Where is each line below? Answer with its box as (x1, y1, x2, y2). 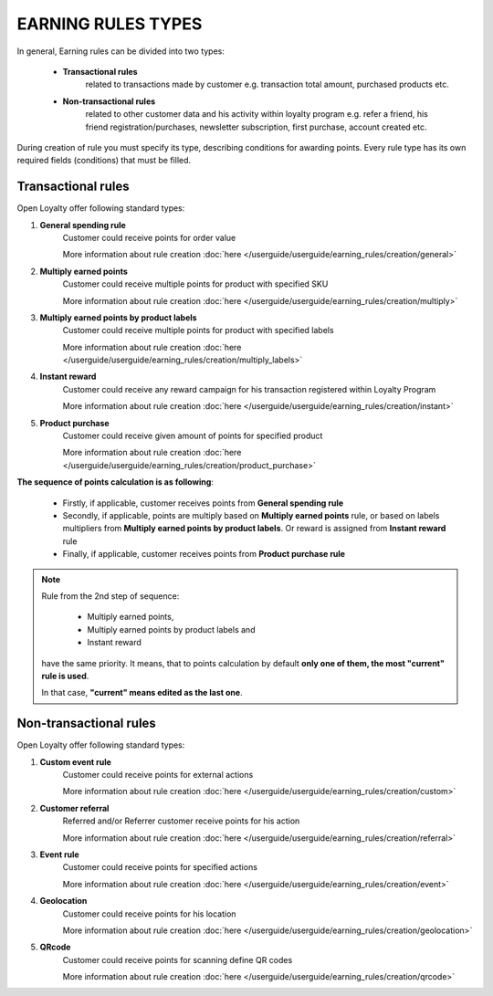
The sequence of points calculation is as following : (16, 477, 215, 488)
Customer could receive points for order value (62, 232, 236, 243)
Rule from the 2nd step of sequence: (41, 590, 180, 602)
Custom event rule (39, 756, 111, 767)
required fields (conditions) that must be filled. (16, 155, 192, 166)
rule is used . (41, 670, 89, 681)
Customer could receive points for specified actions (62, 862, 257, 873)
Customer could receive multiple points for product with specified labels (62, 325, 334, 336)
